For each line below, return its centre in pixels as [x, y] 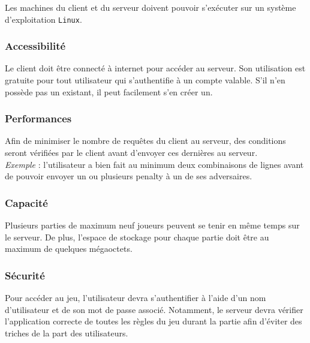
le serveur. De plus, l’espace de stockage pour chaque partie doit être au [137, 237]
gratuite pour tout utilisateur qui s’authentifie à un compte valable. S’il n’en [145, 80]
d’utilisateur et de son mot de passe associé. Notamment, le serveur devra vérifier [154, 309]
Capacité [26, 202]
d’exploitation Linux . [43, 19]
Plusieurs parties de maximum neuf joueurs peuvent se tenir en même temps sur [152, 225]
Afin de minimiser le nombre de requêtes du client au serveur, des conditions [145, 141]
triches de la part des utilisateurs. [67, 333]
